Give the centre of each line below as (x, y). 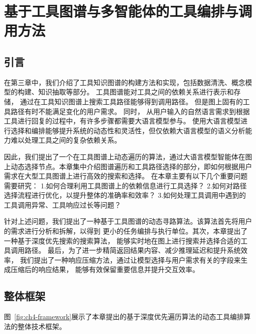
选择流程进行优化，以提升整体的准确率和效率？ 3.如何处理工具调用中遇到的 (125, 195)
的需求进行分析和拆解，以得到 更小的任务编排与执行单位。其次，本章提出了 (126, 231)
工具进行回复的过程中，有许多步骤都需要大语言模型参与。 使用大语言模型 (122, 121)
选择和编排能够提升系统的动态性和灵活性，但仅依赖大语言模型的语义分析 (128, 130)
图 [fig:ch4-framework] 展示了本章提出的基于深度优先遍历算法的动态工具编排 (124, 317)
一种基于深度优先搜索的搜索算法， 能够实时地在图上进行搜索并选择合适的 (122, 240)
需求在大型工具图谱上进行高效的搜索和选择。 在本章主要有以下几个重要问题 (126, 176)
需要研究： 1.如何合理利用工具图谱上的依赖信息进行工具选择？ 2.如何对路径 (126, 185)
